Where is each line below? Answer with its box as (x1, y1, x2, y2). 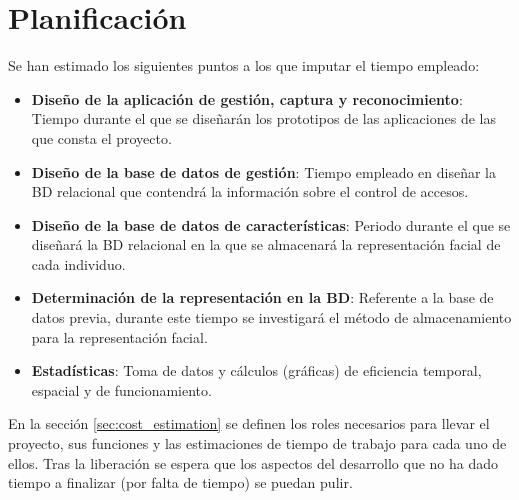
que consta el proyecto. (31, 127, 172, 148)
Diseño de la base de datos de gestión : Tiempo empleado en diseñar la (31, 161, 496, 182)
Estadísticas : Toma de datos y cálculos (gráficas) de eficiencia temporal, (31, 360, 482, 381)
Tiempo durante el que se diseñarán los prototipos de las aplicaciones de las (31, 108, 496, 129)
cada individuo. (31, 253, 126, 274)
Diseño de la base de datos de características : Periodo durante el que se (31, 214, 511, 235)
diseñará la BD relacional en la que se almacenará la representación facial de (31, 234, 501, 255)
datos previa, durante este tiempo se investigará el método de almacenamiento (31, 307, 512, 328)
